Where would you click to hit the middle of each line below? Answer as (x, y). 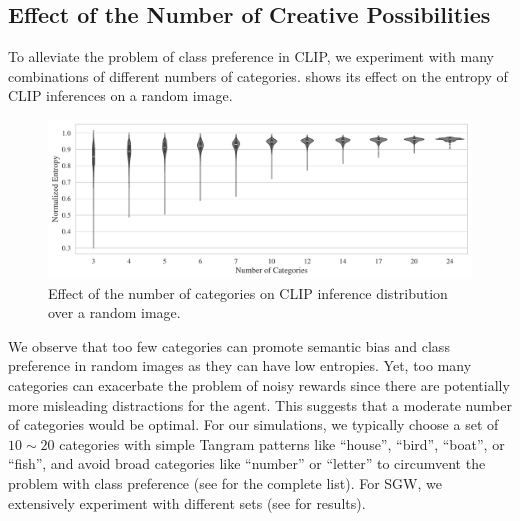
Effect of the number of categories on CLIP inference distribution (248, 292)
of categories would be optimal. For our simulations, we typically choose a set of (253, 424)
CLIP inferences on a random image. (120, 95)
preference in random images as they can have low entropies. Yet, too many (240, 365)
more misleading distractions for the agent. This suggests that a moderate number (260, 404)
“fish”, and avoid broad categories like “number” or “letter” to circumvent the (247, 463)
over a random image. (114, 312)
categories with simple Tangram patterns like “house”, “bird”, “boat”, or (282, 443)
